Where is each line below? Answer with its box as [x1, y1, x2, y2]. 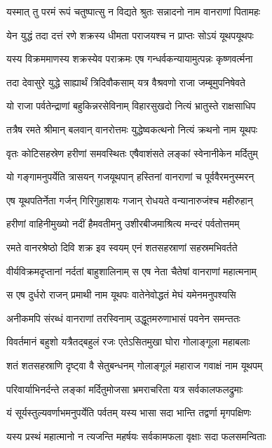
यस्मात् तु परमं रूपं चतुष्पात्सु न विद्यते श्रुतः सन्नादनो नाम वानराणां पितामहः [6, 4, 261, 18]
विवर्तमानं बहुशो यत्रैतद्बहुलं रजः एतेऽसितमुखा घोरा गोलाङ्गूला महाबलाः [6, 334, 250, 349]
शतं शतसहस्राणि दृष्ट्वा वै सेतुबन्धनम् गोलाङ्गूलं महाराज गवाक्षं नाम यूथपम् [6, 357, 263, 372]
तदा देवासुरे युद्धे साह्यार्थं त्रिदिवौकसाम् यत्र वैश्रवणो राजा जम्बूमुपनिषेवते [6, 74, 245, 89]
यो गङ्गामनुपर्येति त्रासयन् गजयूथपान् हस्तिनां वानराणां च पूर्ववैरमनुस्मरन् [6, 169, 254, 184]
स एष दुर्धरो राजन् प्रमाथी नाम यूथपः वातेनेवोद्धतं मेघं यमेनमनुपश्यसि [6, 287, 236, 302]
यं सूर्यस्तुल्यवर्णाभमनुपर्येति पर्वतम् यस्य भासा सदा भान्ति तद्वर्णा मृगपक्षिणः [6, 405, 252, 420]
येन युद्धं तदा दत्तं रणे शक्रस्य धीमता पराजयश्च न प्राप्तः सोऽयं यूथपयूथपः [6, 27, 254, 42]
